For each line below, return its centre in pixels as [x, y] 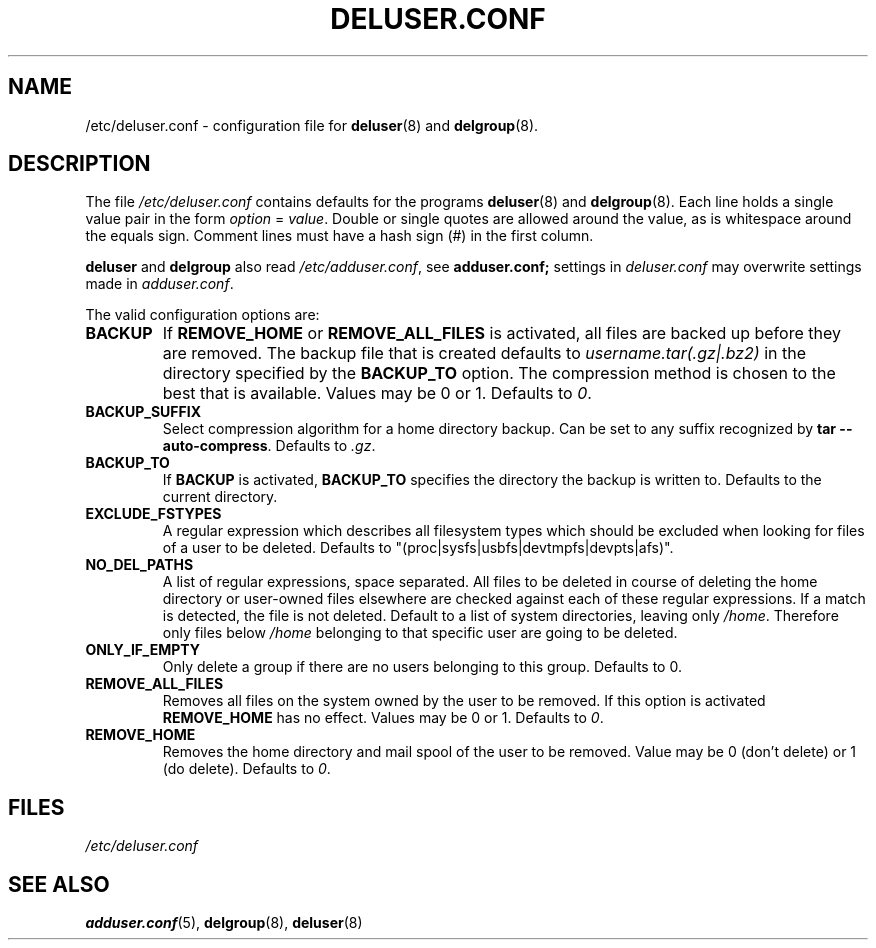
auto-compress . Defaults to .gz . [269, 446]
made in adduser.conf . [159, 284]
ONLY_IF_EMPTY [143, 650]
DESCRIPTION [79, 164]
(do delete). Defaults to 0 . [246, 769]
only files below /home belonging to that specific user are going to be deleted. [420, 633]
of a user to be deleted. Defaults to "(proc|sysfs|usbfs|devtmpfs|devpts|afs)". [418, 548]
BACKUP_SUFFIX [143, 412]
